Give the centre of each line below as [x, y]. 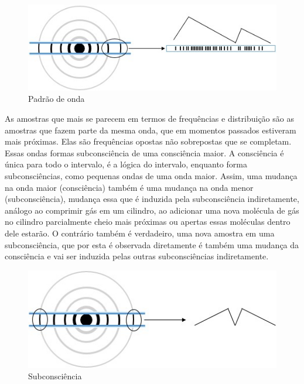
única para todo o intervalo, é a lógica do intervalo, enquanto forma [126, 164]
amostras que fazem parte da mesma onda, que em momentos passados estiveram [151, 130]
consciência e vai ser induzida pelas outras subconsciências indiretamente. [137, 256]
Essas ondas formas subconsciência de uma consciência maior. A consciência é [144, 152]
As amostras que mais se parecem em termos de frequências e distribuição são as [149, 118]
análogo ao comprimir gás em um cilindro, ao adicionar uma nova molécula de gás [152, 210]
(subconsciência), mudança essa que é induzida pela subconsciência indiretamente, [152, 199]
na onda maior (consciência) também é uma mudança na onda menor [129, 187]
